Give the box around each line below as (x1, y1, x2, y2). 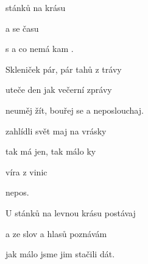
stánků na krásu (5, 1, 66, 13)
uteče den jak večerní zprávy (5, 83, 112, 96)
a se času (5, 21, 39, 34)
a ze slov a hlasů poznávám (5, 227, 107, 240)
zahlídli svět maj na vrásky (5, 124, 107, 137)
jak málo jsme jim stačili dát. (5, 248, 115, 260)
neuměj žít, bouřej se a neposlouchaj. (5, 103, 144, 116)
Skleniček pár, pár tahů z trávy (5, 62, 122, 75)
